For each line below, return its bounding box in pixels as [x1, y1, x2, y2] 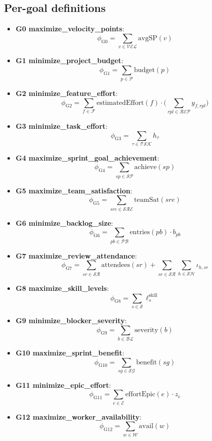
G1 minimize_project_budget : [15, 55, 124, 66]
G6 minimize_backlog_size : [15, 217, 113, 228]
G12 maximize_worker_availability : [15, 411, 141, 422]
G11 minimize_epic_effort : [15, 379, 111, 390]
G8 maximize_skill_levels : [15, 282, 109, 293]
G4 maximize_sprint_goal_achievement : [15, 152, 159, 163]
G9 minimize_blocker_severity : [15, 315, 127, 325]
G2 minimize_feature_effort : [15, 88, 118, 98]
